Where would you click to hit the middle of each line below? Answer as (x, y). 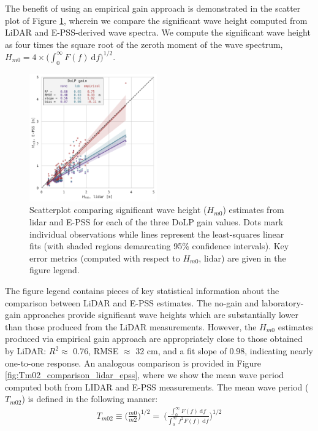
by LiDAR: (26, 351)
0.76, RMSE (96, 351)
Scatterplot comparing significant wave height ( (118, 210)
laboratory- (282, 302)
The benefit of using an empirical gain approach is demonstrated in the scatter (153, 8)
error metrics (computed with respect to (105, 258)
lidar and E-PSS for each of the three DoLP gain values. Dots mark (157, 222)
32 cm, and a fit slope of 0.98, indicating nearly (224, 351)
